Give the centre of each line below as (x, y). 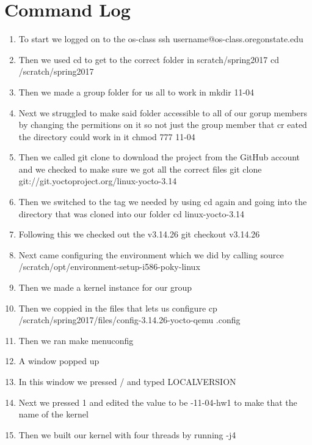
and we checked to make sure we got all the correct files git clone (140, 169)
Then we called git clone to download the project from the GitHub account (159, 157)
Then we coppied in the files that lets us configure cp (118, 308)
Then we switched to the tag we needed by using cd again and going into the (163, 202)
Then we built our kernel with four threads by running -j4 (127, 434)
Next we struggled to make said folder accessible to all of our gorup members (163, 112)
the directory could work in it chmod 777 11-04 (107, 136)
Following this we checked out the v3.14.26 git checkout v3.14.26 (139, 234)
